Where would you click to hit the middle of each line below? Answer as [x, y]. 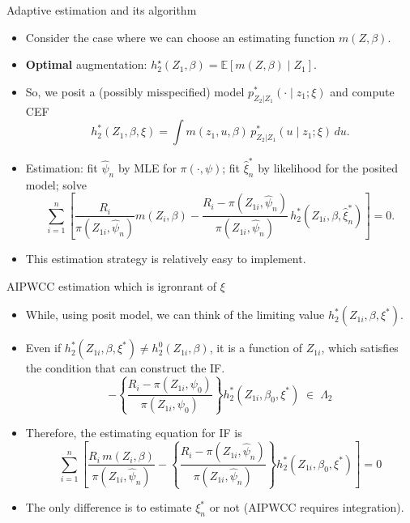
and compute [362, 91]
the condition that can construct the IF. [125, 368]
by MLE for [147, 167]
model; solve [56, 184]
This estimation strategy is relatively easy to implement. [166, 259]
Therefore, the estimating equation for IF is [134, 433]
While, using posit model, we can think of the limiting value [175, 315]
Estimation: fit [62, 167]
